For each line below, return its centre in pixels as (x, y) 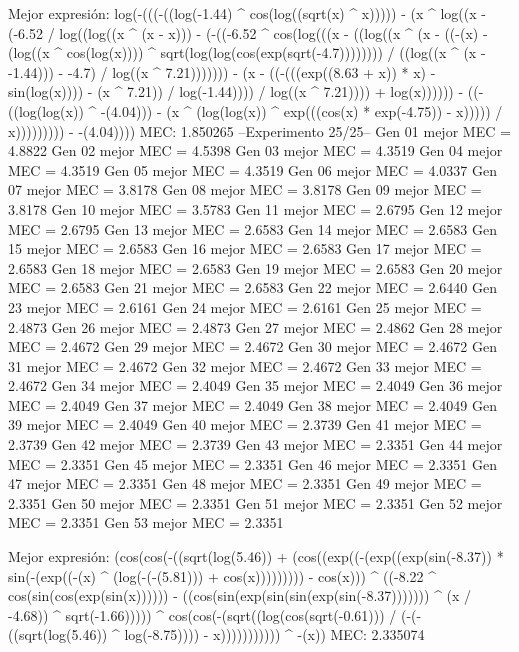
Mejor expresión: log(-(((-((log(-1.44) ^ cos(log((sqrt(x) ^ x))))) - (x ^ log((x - (247, 13)
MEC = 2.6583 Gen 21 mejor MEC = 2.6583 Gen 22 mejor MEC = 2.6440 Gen (252, 287)
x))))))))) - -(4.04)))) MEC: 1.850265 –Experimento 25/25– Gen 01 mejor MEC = (259, 130)
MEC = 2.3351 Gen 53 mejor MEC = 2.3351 (146, 522)
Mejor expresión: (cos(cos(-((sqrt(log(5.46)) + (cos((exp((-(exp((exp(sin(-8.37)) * (256, 556)
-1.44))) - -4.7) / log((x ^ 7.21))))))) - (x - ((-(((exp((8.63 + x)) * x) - (222, 71)
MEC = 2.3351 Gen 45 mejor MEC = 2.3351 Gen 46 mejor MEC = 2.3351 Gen (252, 463)
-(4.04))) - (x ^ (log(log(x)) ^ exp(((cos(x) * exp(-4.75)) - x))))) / (301, 110)
